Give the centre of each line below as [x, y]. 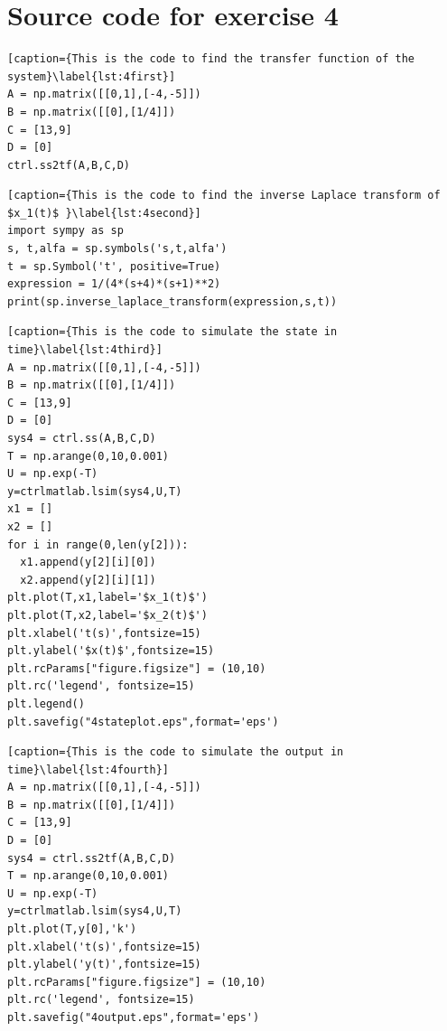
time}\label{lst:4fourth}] [88, 769]
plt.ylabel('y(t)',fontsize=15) [104, 965]
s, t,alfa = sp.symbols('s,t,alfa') [117, 249]
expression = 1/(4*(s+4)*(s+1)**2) [114, 284]
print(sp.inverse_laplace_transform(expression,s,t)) [172, 301]
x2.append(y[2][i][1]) [88, 580]
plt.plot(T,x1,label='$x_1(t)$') [107, 598]
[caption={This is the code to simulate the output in [176, 752]
